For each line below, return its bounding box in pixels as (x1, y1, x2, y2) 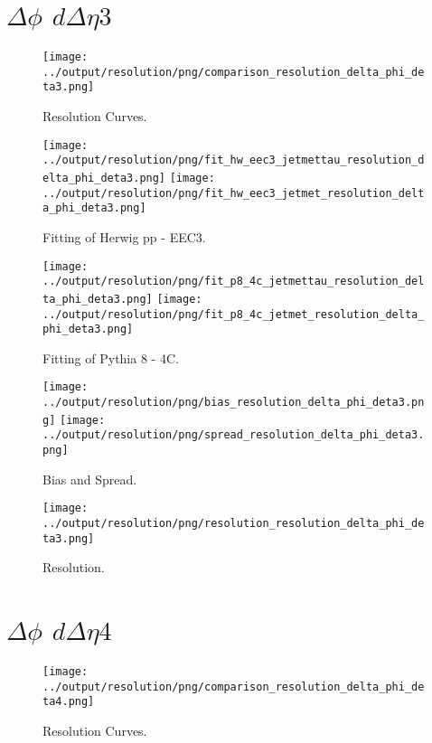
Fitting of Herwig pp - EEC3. (42, 227, 206, 246)
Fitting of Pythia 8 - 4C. (42, 348, 179, 367)
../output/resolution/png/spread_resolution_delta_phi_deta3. (42, 428, 425, 442)
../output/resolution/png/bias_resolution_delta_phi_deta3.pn (42, 396, 425, 409)
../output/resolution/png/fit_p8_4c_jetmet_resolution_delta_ (42, 307, 425, 321)
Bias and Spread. (42, 469, 137, 488)
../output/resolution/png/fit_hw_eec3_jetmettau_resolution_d (42, 154, 425, 167)
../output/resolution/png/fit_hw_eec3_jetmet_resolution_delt (42, 186, 425, 200)
